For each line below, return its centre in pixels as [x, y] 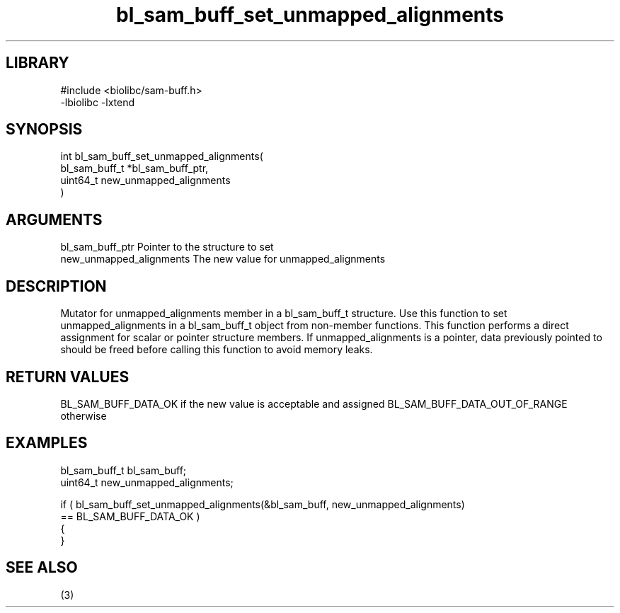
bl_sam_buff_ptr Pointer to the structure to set [167, 247]
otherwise [84, 416]
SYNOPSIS [44, 130]
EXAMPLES [47, 443]
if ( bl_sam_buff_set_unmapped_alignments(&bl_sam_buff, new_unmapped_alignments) [263, 504]
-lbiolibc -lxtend [98, 102]
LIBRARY [38, 63]
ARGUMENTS [54, 219]
